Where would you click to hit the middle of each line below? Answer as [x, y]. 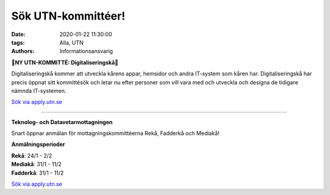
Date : [18, 34]
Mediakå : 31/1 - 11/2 [36, 164]
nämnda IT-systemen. [39, 90]
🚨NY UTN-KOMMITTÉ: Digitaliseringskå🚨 [65, 62]
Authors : [23, 51]
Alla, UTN [71, 42]
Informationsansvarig [86, 51]
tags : [18, 42]
